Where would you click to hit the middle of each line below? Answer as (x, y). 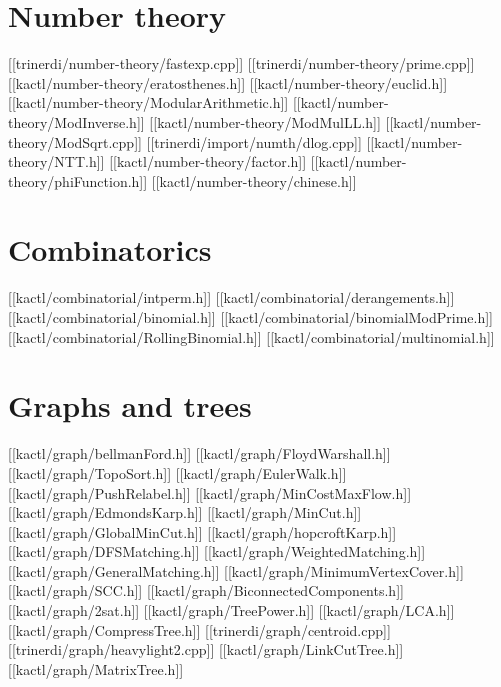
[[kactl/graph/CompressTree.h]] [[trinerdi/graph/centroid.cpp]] (199, 629)
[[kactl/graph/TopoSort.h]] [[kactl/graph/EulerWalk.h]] (177, 472)
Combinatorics (110, 249)
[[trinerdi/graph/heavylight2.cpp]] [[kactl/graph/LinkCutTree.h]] (206, 649)
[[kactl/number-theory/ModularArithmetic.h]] (148, 102)
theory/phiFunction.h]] (78, 180)
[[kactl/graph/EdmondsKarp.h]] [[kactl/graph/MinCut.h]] (185, 512)
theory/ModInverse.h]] (76, 121)
